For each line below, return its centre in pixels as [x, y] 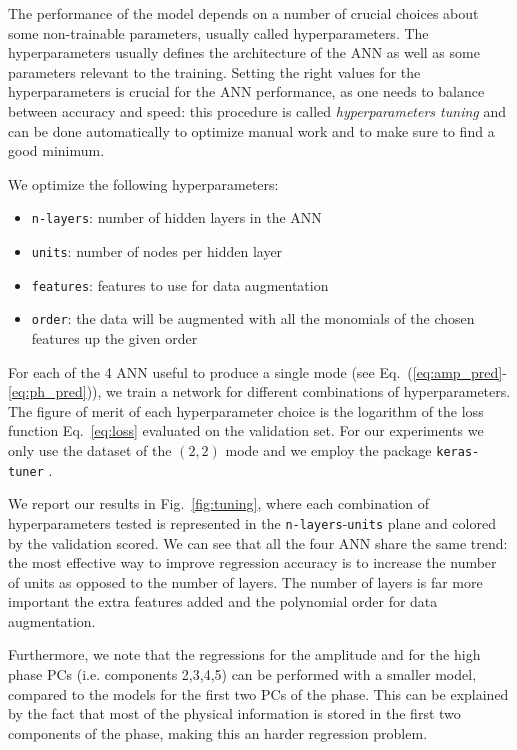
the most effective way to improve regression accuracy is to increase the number [252, 562]
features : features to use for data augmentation [180, 284]
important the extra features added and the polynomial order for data [223, 601]
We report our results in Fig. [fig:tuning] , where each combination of [218, 503]
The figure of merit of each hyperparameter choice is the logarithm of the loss [246, 410]
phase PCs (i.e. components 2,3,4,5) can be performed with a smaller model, [242, 674]
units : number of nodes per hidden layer [157, 251]
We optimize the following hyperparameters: [143, 183]
